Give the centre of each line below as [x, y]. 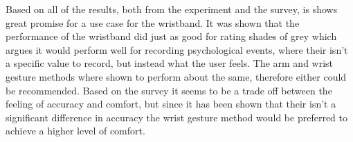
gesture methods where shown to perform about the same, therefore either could [176, 76]
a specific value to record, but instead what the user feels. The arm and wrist [170, 63]
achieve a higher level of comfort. [75, 131]
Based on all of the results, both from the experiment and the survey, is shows [172, 9]
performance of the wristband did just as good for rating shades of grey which [171, 36]
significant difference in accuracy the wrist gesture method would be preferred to [176, 117]
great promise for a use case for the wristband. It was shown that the [153, 22]
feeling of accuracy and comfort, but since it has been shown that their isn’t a [171, 104]
